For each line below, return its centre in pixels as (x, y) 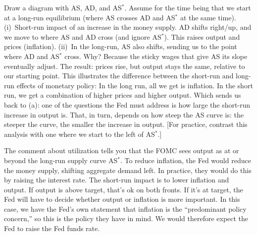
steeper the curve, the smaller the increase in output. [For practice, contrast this (126, 124)
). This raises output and (202, 36)
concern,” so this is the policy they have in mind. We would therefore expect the (126, 218)
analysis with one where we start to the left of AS (79, 134)
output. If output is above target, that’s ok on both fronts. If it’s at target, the (124, 189)
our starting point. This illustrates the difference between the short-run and (119, 76)
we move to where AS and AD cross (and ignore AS (83, 36)
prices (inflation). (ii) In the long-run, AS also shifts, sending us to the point (121, 46)
